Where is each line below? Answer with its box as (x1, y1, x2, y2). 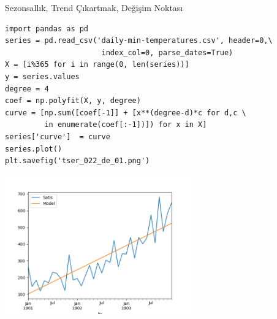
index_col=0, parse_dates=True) (101, 48, 233, 57)
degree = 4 (5, 84, 49, 93)
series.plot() (5, 144, 63, 153)
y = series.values (5, 72, 80, 81)
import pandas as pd (5, 24, 89, 33)
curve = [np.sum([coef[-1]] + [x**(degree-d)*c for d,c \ (5, 108, 246, 117)
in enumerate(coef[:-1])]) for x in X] (44, 120, 207, 129)
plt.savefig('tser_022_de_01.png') (5, 156, 150, 166)
